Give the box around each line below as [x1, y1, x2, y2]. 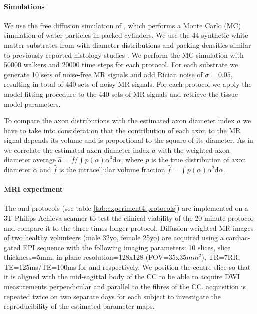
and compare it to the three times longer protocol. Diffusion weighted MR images [4, 222, 254, 233]
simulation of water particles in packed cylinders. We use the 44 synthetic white [4, 30, 248, 40]
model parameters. [4, 98, 61, 109]
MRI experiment [4, 184, 63, 194]
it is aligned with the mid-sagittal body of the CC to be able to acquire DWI [4, 271, 240, 282]
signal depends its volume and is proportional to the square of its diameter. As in [4, 135, 253, 145]
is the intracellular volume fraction [59, 164, 165, 174]
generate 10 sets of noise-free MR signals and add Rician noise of [4, 69, 203, 79]
